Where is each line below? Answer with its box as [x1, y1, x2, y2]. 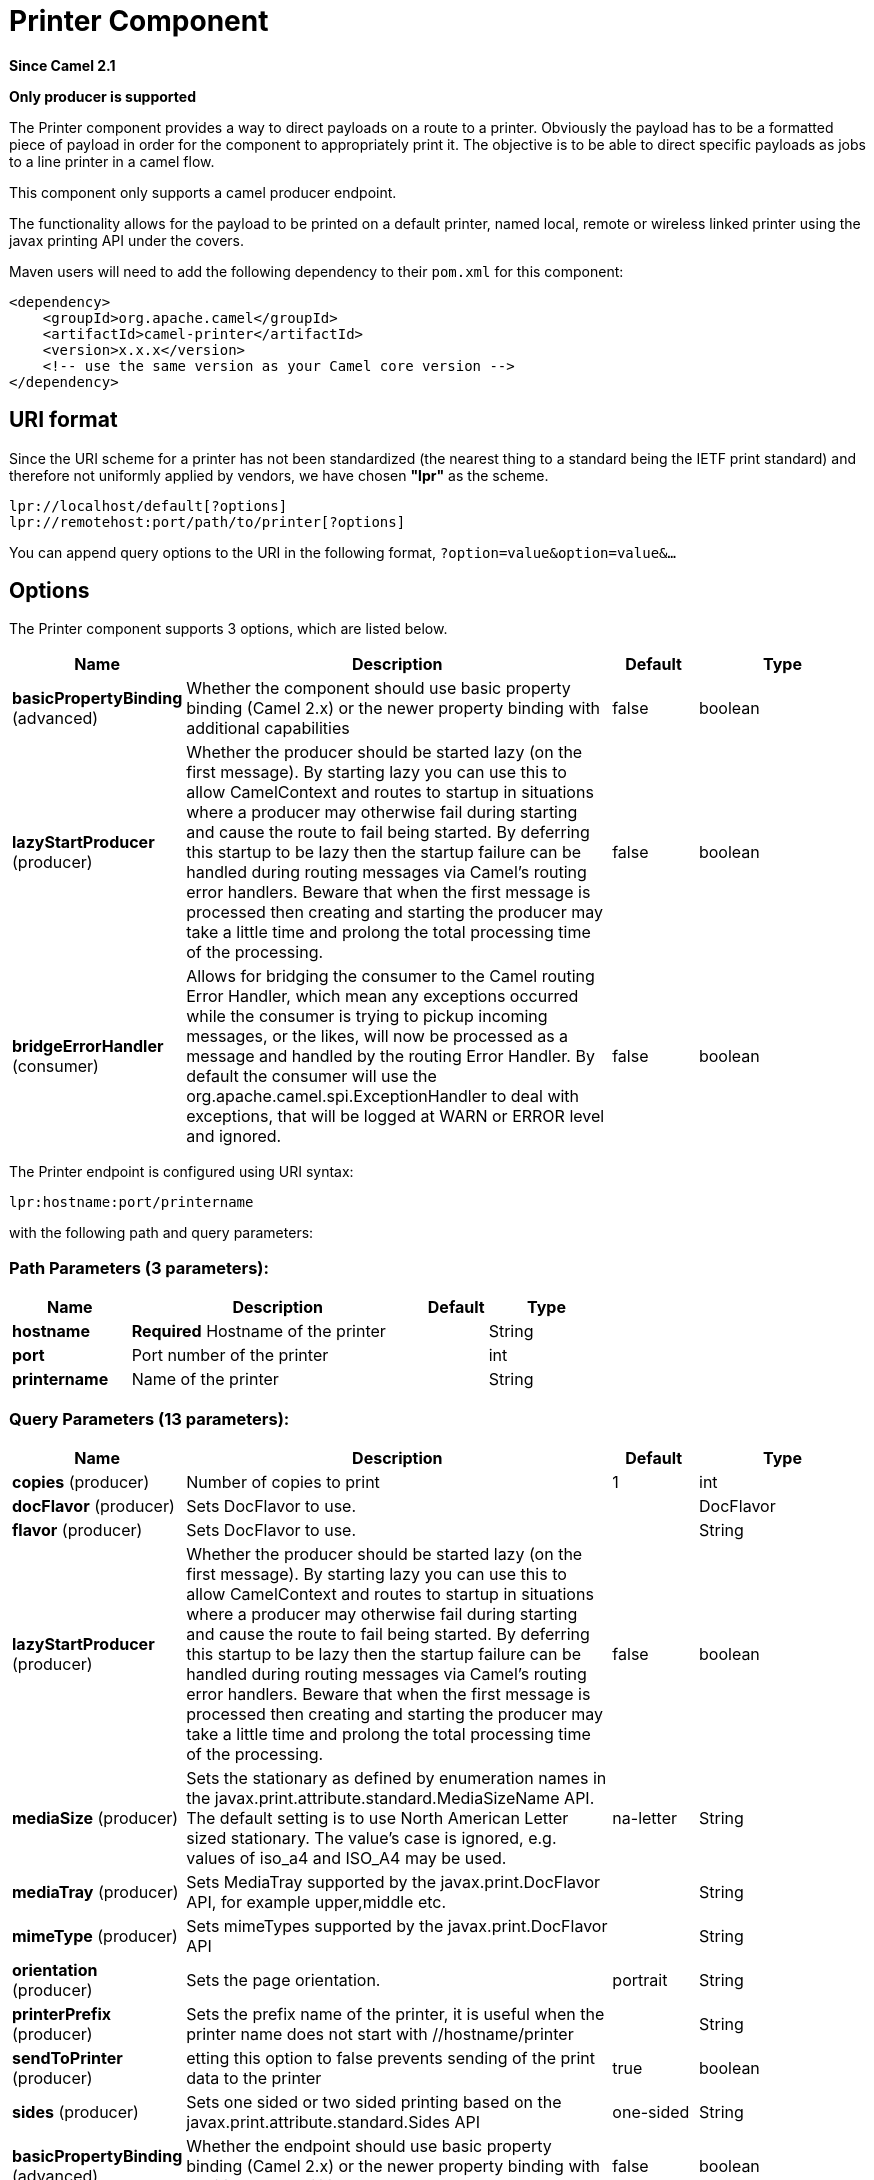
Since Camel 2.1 [9, 56, 116, 74]
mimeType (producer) [12, 1925, 178, 1946]
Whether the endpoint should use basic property [186, 2135, 552, 2156]
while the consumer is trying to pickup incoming [186, 1006, 548, 1027]
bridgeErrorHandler [12, 1036, 164, 1057]
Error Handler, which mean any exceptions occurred [186, 986, 579, 1007]
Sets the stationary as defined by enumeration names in [186, 1767, 607, 1788]
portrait [612, 1969, 668, 1990]
